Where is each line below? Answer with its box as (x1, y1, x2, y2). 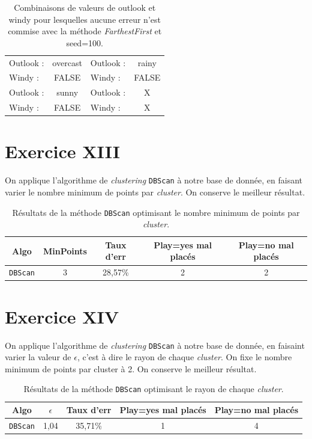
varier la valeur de (5, 351, 71, 363)
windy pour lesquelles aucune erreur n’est (8, 13, 161, 25)
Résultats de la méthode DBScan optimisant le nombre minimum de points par (12, 206, 300, 218)
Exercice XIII (5, 139, 120, 164)
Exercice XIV (5, 304, 119, 328)
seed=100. (66, 36, 103, 49)
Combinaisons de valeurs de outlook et (14, 1, 156, 13)
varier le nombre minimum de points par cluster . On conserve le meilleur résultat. (5, 186, 305, 198)
